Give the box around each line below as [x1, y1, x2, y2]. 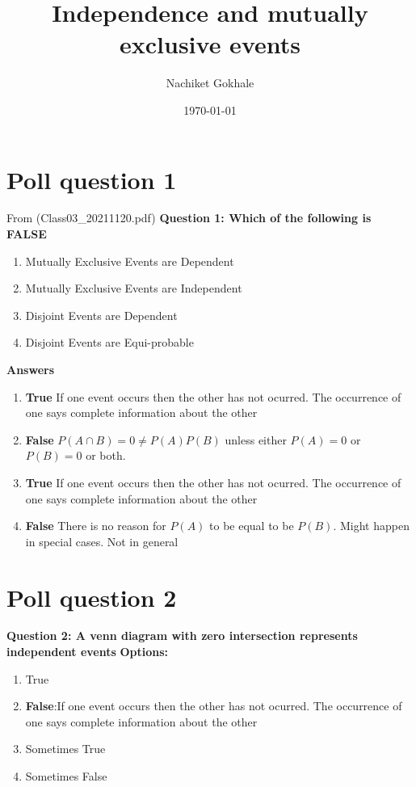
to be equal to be [209, 517, 294, 534]
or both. [86, 447, 126, 464]
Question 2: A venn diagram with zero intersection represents [6, 627, 358, 644]
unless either [225, 431, 287, 448]
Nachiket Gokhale [166, 74, 254, 91]
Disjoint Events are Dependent [25, 306, 178, 323]
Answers [6, 361, 55, 377]
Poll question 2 [6, 580, 177, 613]
